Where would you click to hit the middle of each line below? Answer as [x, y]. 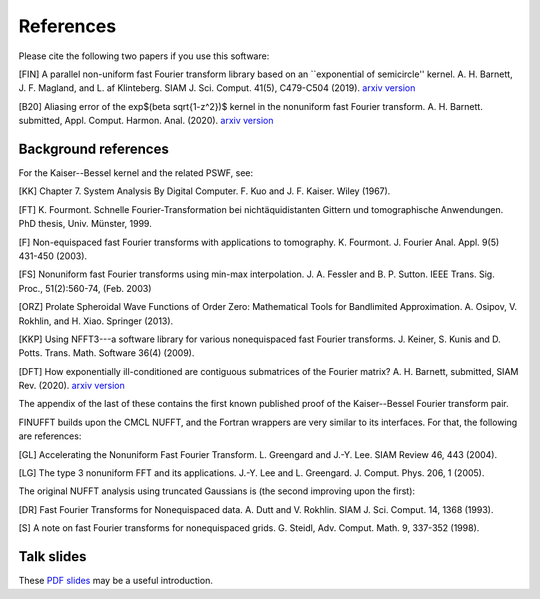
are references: [50, 436]
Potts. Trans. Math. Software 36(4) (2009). [106, 353]
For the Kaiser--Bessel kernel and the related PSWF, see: [136, 173]
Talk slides [52, 556]
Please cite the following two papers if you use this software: [144, 56]
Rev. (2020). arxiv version [71, 386]
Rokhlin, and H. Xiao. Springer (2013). [96, 321]
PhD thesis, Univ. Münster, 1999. [85, 224]
